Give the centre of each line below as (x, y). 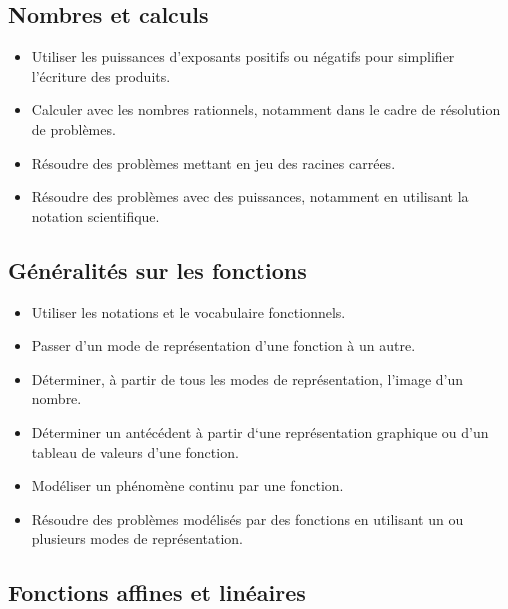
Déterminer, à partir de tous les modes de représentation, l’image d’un (247, 378)
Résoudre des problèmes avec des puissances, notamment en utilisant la (250, 196)
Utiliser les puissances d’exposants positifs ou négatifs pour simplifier (243, 56)
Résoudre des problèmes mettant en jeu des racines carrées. (213, 162)
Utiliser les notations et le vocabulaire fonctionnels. (188, 311)
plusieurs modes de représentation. (137, 538)
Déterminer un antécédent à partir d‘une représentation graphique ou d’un (260, 431)
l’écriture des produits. (101, 75)
